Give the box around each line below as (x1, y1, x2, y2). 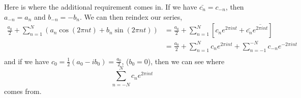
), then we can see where (147, 56, 225, 66)
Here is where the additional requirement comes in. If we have (4, 2, 197, 12)
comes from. (4, 85, 42, 96)
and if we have (4, 56, 49, 66)
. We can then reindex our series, (79, 11, 183, 22)
